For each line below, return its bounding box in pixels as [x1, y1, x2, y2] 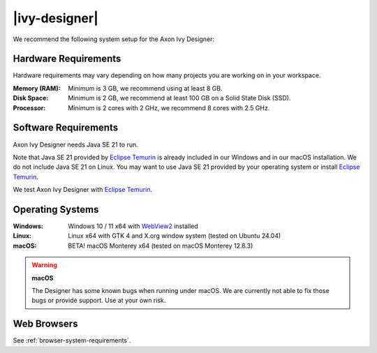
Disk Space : [13, 94, 49, 103]
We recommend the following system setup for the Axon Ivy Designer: [13, 35, 215, 43]
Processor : [13, 103, 46, 112]
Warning [31, 261, 57, 269]
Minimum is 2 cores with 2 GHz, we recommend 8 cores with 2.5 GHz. [68, 103, 270, 112]
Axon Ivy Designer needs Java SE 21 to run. [13, 140, 139, 149]
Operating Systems [13, 203, 99, 216]
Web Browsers [13, 318, 78, 330]
